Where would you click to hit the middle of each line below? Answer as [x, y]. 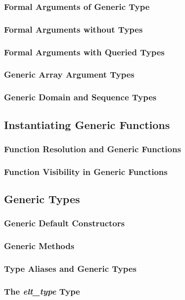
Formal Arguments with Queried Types [84, 52]
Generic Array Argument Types [69, 74]
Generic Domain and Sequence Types [80, 97]
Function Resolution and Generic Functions [92, 149]
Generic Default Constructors [64, 223]
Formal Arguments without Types [73, 29]
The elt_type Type [42, 291]
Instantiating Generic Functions [87, 124]
